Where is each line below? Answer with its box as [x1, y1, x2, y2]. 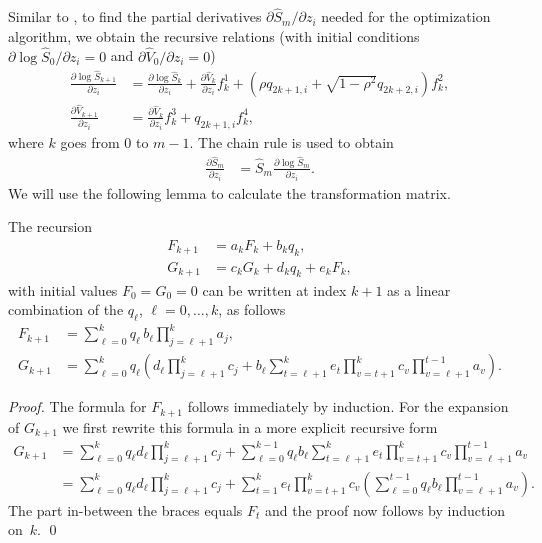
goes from [60, 131, 120, 152]
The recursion [8, 216, 93, 237]
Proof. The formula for [8, 396, 147, 417]
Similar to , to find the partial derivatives [8, 6, 262, 27]
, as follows [218, 299, 286, 320]
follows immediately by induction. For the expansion [187, 396, 509, 417]
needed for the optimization [321, 6, 491, 27]
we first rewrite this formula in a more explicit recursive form [62, 416, 438, 437]
